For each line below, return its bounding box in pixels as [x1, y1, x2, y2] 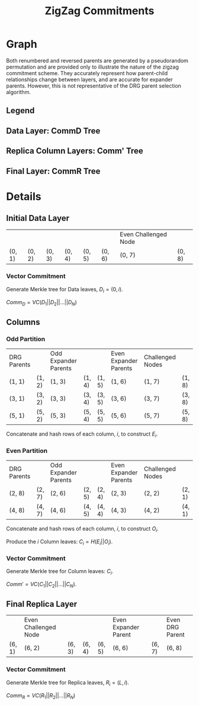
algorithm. [6, 88, 31, 95]
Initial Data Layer [6, 213, 70, 223]
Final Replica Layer [6, 599, 78, 609]
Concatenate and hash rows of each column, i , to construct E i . [6, 430, 158, 439]
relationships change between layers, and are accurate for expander [6, 76, 173, 83]
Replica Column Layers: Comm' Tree [6, 146, 143, 156]
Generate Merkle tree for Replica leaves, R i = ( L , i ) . [6, 679, 129, 687]
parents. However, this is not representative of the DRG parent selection [6, 82, 182, 89]
